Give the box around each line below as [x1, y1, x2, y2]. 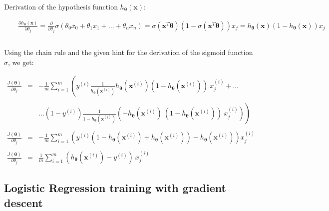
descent [4, 194, 43, 210]
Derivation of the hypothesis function [4, 1, 118, 11]
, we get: [8, 56, 34, 67]
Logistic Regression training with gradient [4, 180, 226, 195]
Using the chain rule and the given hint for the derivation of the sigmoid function [4, 47, 253, 57]
